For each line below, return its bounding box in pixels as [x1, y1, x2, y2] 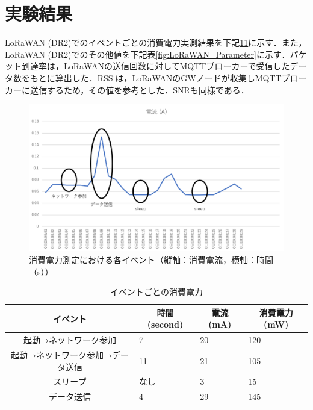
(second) [147, 318, 184, 331]
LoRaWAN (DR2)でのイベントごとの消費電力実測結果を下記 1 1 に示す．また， [5, 36, 307, 49]
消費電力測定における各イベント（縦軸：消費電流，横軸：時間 [29, 253, 273, 266]
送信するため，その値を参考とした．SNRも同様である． [29, 83, 249, 96]
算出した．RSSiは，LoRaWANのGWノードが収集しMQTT [55, 71, 282, 84]
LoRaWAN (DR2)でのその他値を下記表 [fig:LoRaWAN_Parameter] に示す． [5, 48, 290, 60]
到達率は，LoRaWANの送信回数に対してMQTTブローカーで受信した [21, 60, 290, 72]
